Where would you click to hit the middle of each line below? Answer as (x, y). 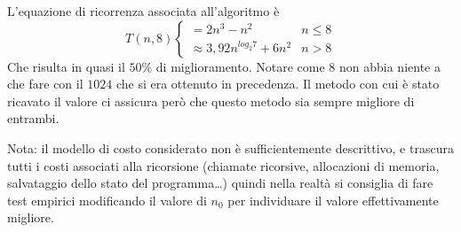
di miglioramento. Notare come (240, 66)
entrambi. (33, 118)
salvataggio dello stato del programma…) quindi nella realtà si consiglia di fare (220, 183)
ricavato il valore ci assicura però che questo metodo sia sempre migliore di (211, 101)
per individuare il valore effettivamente (333, 200)
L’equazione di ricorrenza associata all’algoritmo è (143, 11)
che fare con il (45, 84)
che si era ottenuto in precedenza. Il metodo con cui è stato (278, 84)
